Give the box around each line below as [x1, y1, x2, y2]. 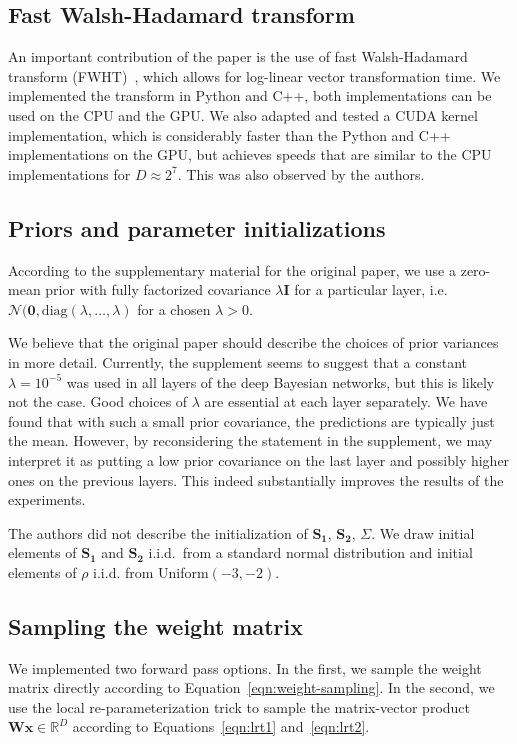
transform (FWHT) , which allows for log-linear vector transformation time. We [8, 65, 501, 86]
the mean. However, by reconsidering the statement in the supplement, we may [8, 430, 493, 451]
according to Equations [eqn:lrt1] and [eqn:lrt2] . [72, 716, 370, 737]
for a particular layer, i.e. [294, 279, 448, 300]
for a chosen [137, 298, 211, 319]
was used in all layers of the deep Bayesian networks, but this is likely [66, 371, 495, 392]
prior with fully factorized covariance [45, 279, 271, 300]
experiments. [8, 489, 86, 510]
